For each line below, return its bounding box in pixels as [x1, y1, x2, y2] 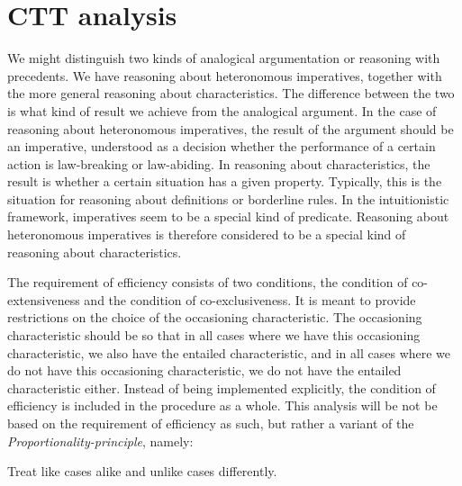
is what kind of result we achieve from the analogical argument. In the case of [7, 101, 437, 120]
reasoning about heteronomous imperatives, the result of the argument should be [7, 119, 454, 138]
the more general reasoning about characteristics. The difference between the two [7, 84, 455, 103]
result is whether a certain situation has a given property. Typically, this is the [7, 172, 442, 191]
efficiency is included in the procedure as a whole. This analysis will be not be [7, 396, 438, 415]
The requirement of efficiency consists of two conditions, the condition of [7, 273, 408, 292]
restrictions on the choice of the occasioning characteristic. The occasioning [7, 308, 422, 327]
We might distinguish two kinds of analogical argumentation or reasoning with [7, 49, 440, 67]
